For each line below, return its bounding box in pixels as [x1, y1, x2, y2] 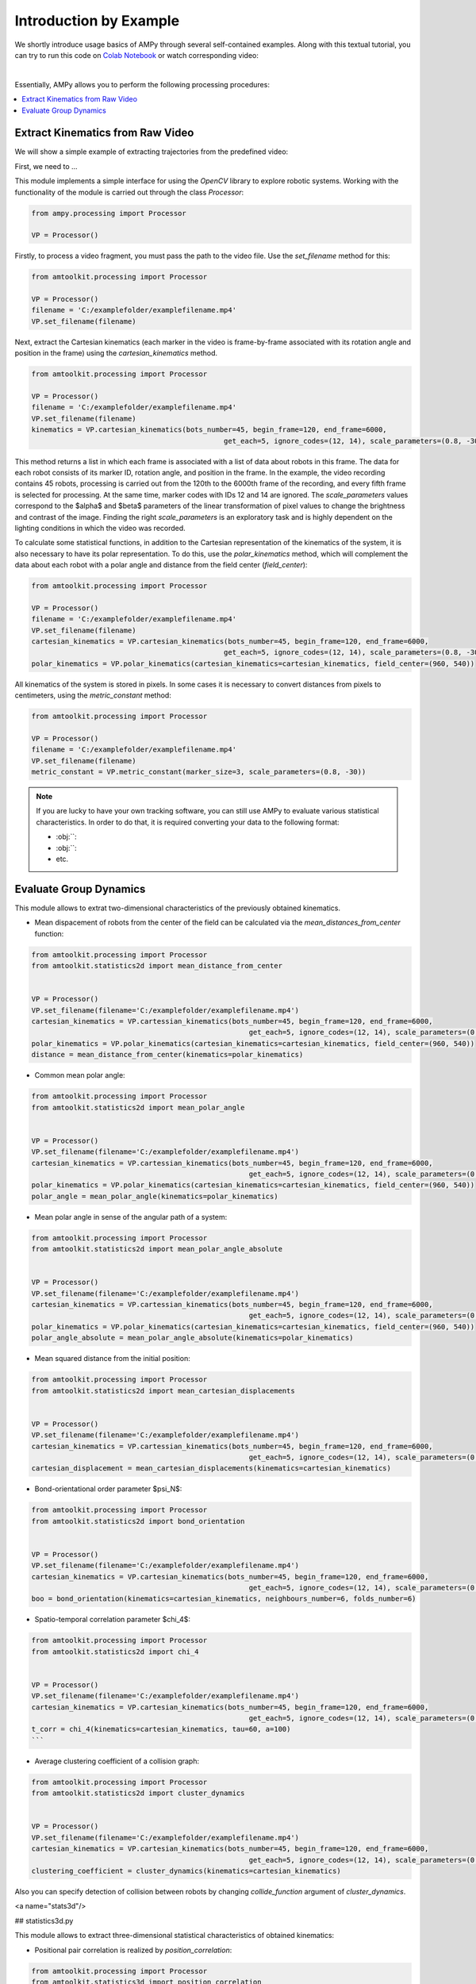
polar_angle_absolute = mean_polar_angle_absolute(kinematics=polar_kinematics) [31, 1333, 354, 1343]
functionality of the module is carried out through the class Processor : [14, 187, 244, 197]
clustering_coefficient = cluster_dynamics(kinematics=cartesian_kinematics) [31, 1866, 341, 1875]
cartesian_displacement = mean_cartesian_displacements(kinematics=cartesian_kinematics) [31, 1464, 392, 1473]
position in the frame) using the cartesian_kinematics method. [14, 348, 218, 358]
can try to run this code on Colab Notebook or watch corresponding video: [14, 50, 259, 60]
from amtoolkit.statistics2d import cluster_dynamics [31, 1789, 245, 1798]
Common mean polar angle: [34, 1071, 126, 1080]
